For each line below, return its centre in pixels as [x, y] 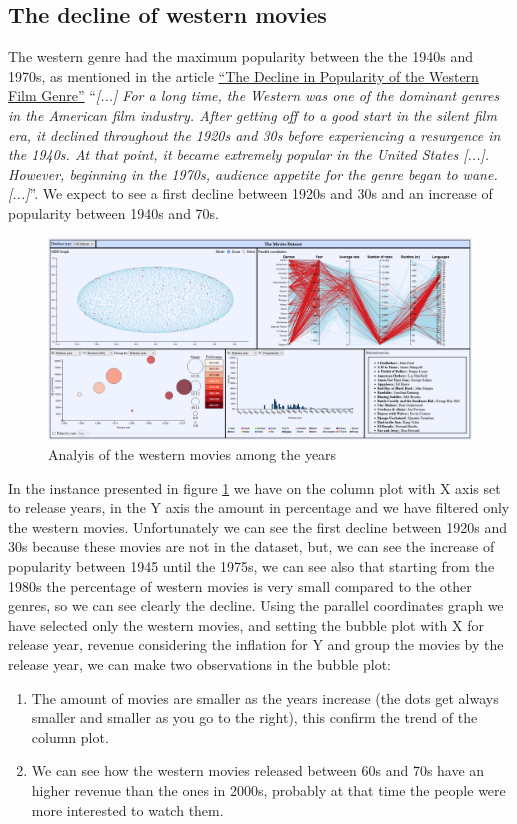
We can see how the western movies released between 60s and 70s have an [258, 770]
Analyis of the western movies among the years [192, 454]
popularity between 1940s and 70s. [113, 212]
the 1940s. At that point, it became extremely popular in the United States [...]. [249, 154]
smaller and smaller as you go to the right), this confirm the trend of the [254, 717]
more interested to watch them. [127, 809]
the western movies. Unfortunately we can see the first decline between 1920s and [257, 526]
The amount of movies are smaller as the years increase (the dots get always [265, 697]
